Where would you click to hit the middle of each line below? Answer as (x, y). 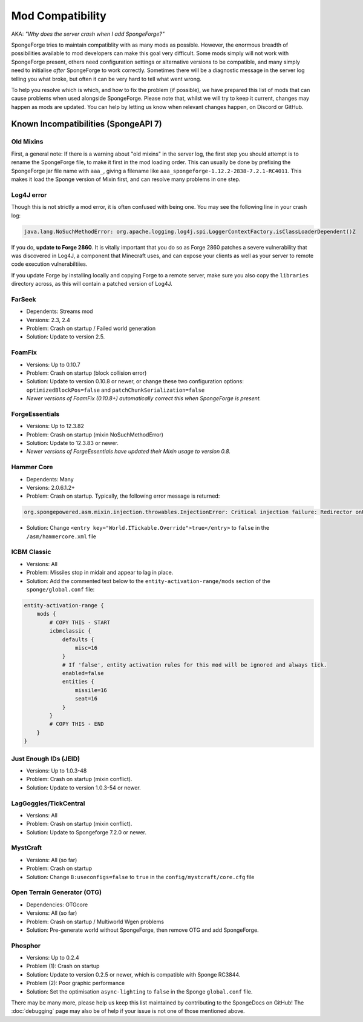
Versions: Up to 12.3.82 (55, 426)
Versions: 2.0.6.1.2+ (51, 487)
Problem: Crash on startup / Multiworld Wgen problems (95, 921)
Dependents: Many (50, 479)
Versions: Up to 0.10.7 (54, 364)
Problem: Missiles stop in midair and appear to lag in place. (100, 573)
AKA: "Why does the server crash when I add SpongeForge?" (88, 34)
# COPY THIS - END (77, 724)
